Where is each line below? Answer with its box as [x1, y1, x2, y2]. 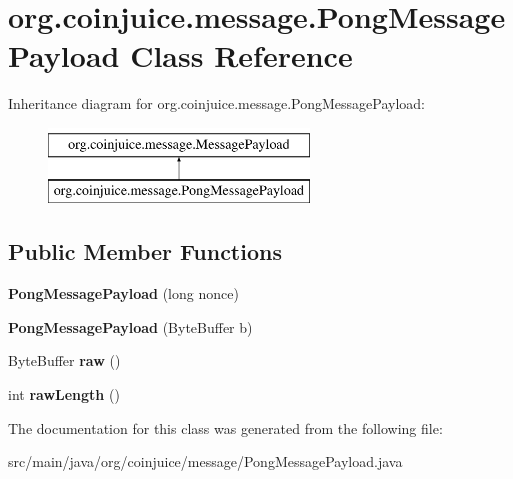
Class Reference [130, 35, 353, 76]
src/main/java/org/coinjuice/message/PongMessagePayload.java [8, 451, 403, 472]
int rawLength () [8, 384, 120, 405]
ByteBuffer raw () [8, 350, 121, 371]
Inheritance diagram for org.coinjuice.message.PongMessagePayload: [8, 93, 425, 114]
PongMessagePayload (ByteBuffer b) [8, 316, 253, 337]
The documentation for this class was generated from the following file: [8, 417, 443, 438]
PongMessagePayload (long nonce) [8, 283, 239, 304]
